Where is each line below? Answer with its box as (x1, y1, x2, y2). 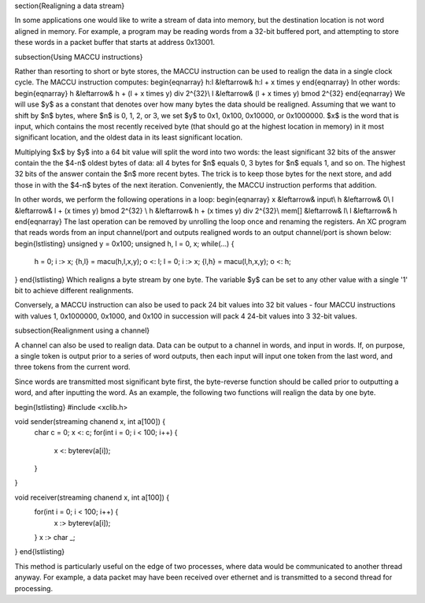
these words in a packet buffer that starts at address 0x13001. (14, 38, 216, 47)
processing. (14, 583, 54, 593)
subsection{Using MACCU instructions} (14, 52, 143, 61)
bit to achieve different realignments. (14, 285, 134, 295)
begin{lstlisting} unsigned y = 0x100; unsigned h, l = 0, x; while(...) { (14, 239, 235, 248)
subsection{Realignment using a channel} (14, 326, 150, 335)
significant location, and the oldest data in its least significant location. (14, 132, 243, 142)
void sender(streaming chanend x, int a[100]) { (14, 416, 166, 426)
